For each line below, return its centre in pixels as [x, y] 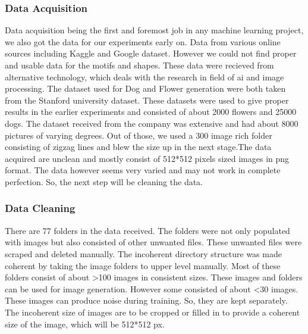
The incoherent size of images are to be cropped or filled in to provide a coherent [153, 312]
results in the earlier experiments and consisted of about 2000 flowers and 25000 [151, 112]
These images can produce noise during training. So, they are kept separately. [146, 300]
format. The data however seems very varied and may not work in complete [143, 170]
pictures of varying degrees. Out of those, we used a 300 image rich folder [139, 135]
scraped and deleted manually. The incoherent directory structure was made [143, 253]
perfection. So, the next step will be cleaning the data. [104, 181]
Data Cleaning [40, 208]
